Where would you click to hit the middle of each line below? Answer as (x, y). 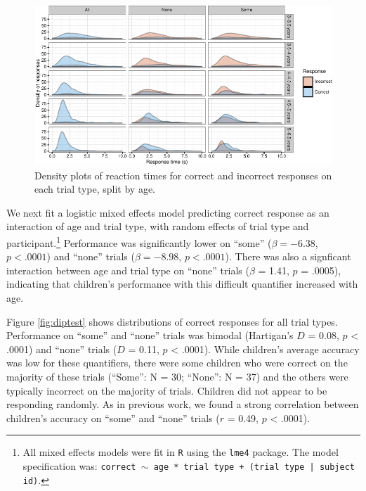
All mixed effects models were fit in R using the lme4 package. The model (181, 452)
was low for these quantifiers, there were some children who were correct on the (177, 363)
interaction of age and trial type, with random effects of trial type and (158, 226)
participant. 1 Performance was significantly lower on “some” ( (139, 242)
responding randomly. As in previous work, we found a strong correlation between (183, 404)
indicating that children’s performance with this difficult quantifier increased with (182, 284)
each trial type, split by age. (95, 189)
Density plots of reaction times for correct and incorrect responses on (183, 175)
